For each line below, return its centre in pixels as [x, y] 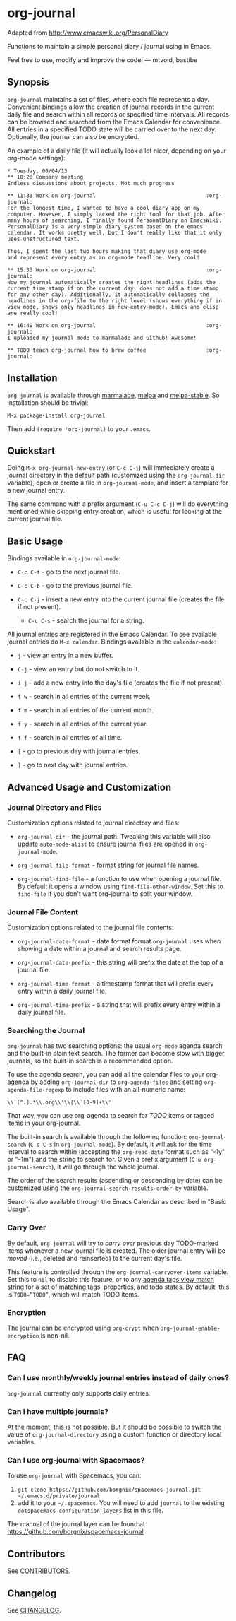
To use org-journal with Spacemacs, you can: [75, 1475]
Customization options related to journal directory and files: [93, 823]
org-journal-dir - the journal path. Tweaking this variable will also [114, 836]
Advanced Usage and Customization [89, 787]
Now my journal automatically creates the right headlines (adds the [112, 282]
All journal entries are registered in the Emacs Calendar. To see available [112, 635]
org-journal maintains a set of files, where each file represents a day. [108, 99]
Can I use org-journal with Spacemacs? [76, 1460]
